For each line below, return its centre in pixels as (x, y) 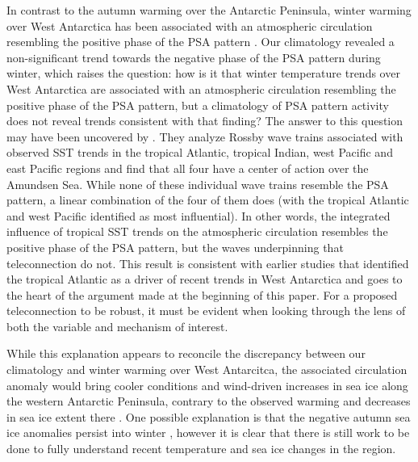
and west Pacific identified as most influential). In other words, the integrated (199, 215)
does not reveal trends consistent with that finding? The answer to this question (205, 121)
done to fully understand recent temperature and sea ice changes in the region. (201, 449)
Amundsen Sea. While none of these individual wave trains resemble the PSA (198, 184)
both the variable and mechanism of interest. (117, 326)
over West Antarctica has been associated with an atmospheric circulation (190, 25)
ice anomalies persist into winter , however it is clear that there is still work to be (208, 433)
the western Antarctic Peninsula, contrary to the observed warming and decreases (209, 401)
